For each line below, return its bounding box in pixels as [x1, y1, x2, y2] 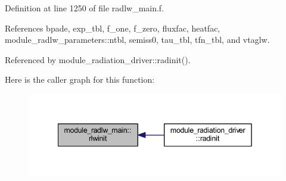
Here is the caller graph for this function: [5, 73, 155, 86]
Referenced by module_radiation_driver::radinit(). [5, 53, 191, 65]
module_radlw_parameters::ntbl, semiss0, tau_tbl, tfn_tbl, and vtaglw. [5, 33, 270, 46]
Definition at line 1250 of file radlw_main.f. [5, 2, 164, 14]
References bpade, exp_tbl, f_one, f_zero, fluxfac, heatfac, [5, 21, 220, 34]
